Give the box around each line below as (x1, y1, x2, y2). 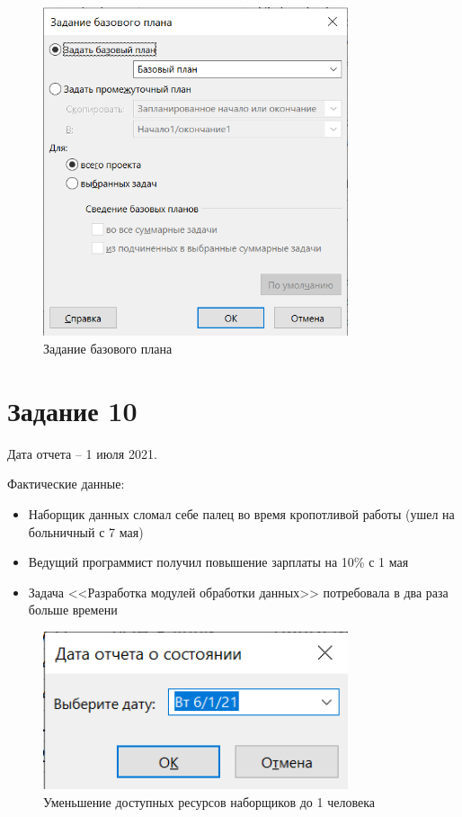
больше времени (28, 600, 118, 619)
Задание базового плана (43, 339, 173, 358)
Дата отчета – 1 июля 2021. (7, 444, 157, 462)
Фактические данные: (7, 474, 125, 493)
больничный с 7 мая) (28, 522, 144, 541)
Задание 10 (7, 391, 138, 428)
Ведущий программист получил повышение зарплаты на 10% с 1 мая (28, 552, 409, 571)
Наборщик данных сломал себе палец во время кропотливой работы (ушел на (28, 504, 455, 523)
